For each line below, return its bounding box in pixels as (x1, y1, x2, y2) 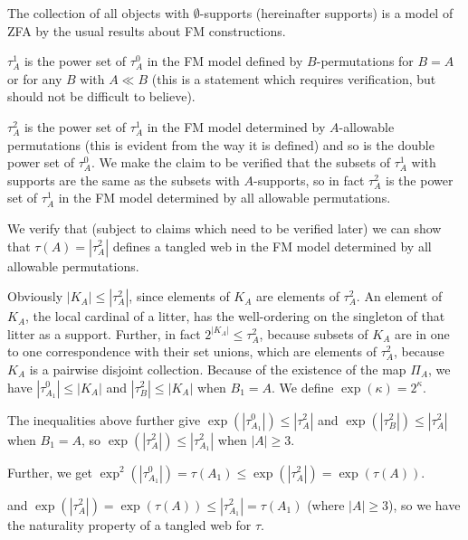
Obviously (7, 287, 63, 306)
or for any (7, 69, 62, 88)
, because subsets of (259, 324, 368, 343)
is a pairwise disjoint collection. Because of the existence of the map (29, 359, 406, 378)
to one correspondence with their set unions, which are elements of (7, 342, 377, 361)
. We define (272, 377, 334, 396)
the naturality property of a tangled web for (7, 515, 252, 534)
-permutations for (316, 52, 414, 71)
